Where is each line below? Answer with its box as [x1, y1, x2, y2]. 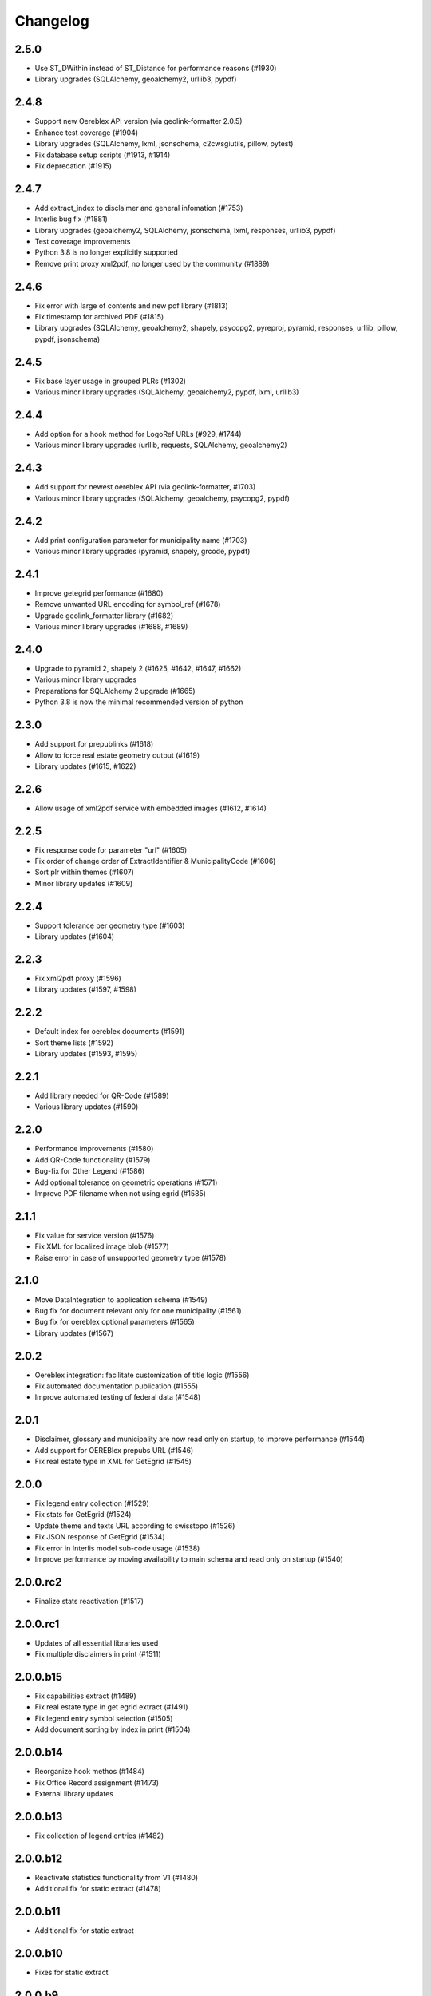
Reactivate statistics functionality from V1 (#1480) [34, 1872, 199, 1882]
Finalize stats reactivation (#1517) [34, 1596, 144, 1606]
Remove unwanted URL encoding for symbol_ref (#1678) [34, 600, 221, 609]
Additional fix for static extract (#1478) [34, 1884, 161, 1894]
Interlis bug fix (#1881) [34, 214, 108, 224]
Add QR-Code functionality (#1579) [34, 1154, 151, 1165]
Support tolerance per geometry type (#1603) [34, 921, 185, 930]
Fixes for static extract [34, 1967, 109, 1977]
